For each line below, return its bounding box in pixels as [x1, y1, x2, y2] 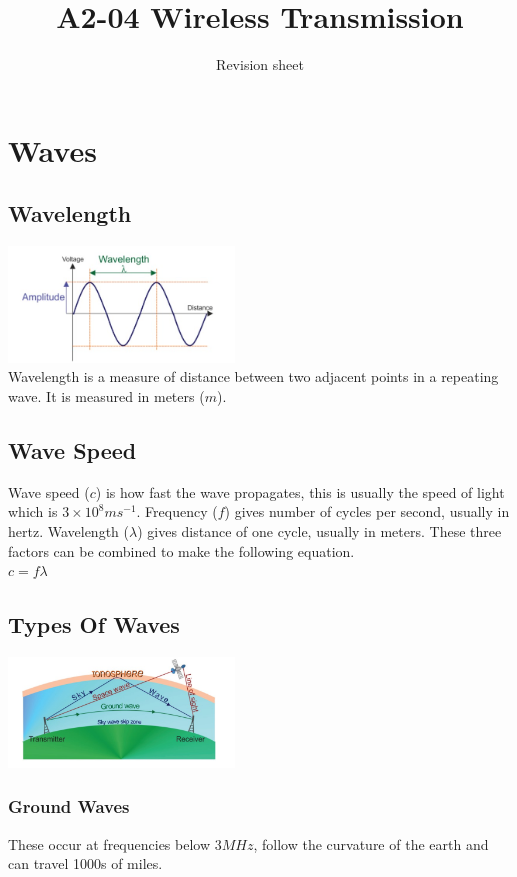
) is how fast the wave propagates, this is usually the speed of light [95, 481, 505, 502]
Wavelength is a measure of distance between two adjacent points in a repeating [8, 366, 499, 387]
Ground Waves [8, 794, 130, 819]
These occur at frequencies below [8, 833, 211, 854]
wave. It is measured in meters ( [8, 385, 205, 406]
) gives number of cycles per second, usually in [224, 501, 510, 522]
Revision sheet [216, 54, 304, 75]
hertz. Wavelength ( [8, 520, 129, 541]
